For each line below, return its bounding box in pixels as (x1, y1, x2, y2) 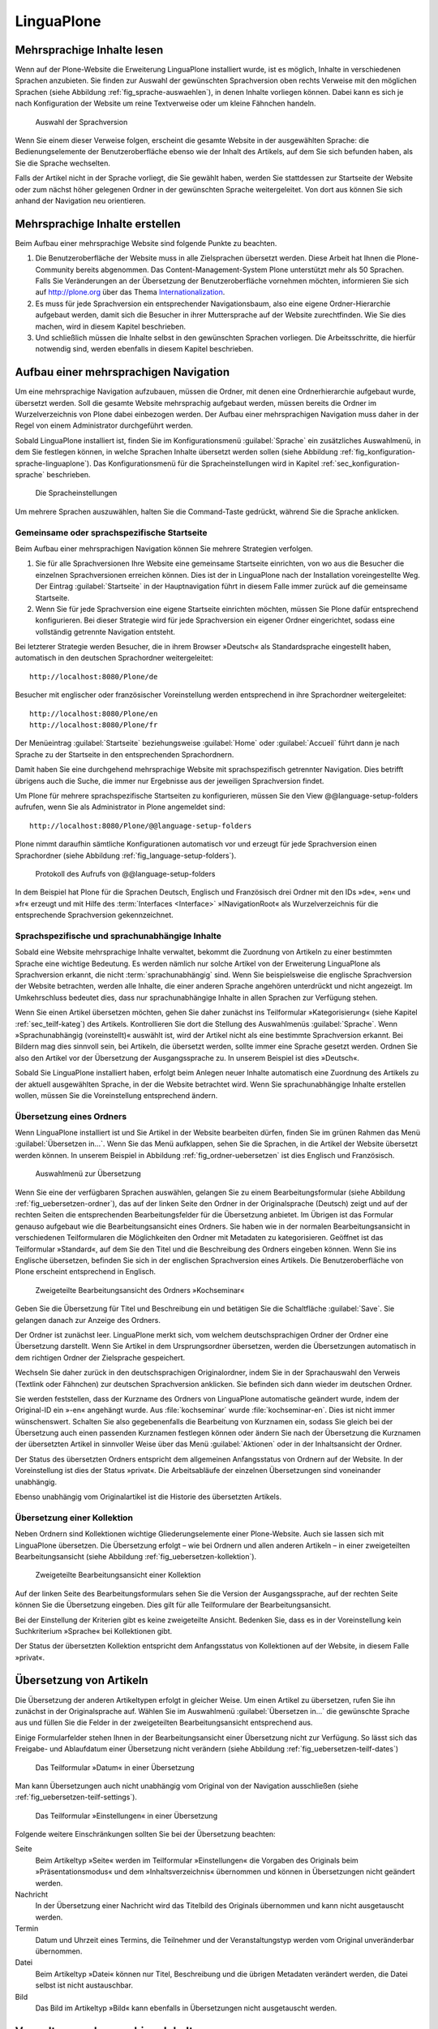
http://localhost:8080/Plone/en (29, 709, 158, 718)
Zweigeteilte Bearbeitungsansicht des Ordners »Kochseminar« (35, 1285, 245, 1295)
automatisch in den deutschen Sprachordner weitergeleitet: (15, 653, 214, 663)
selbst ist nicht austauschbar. (35, 1980, 134, 1990)
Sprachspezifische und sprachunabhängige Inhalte (15, 930, 222, 941)
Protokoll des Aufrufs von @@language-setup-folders (35, 868, 216, 878)
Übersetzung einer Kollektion (15, 1512, 134, 1523)
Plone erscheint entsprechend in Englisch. (15, 1267, 157, 1277)
